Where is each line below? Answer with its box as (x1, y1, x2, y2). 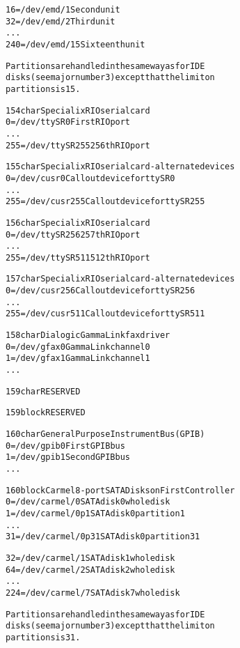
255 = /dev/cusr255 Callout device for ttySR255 (6, 196, 205, 207)
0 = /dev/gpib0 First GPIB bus (6, 440, 125, 451)
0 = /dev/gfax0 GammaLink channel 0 (6, 341, 150, 352)
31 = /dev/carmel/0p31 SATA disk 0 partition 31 (6, 532, 200, 542)
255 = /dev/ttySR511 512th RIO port (6, 252, 150, 263)
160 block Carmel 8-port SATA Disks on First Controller (6, 485, 235, 495)
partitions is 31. (6, 632, 81, 642)
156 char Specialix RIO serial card (6, 217, 150, 228)
